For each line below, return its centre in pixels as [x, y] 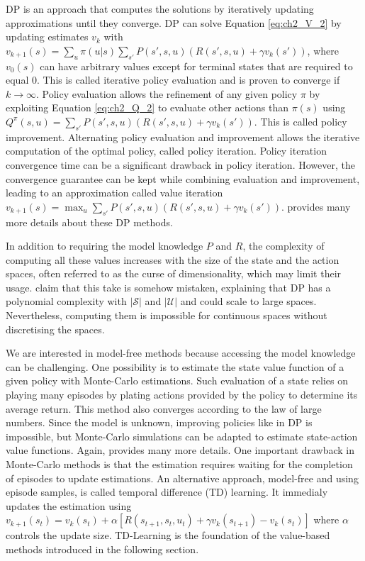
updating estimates [47, 37]
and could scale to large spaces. [248, 301]
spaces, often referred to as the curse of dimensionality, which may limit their [174, 273]
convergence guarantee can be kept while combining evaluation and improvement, [183, 178]
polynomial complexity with [66, 301]
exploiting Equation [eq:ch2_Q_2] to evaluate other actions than [147, 107]
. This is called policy [301, 121]
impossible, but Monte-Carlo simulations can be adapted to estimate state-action [182, 436]
